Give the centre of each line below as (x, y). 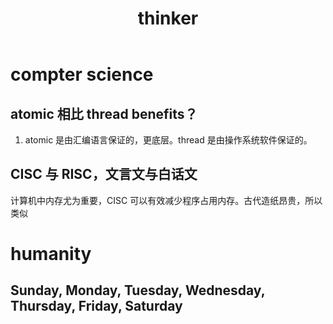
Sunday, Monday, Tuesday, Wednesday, (138, 290)
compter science (82, 74)
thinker (168, 18)
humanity (51, 254)
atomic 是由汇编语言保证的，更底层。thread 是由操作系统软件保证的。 (168, 140)
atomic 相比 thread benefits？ (104, 113)
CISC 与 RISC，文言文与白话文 (104, 174)
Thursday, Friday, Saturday (96, 306)
